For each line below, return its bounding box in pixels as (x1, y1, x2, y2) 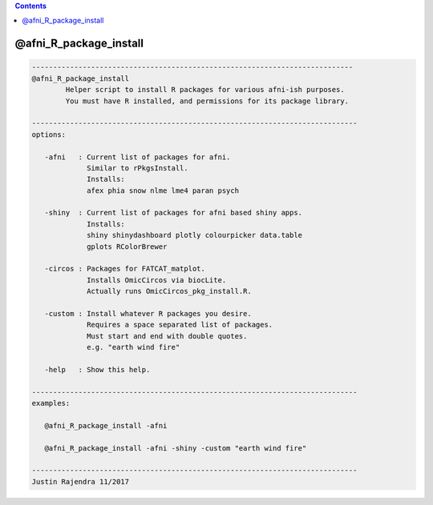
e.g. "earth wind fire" (87, 343, 180, 352)
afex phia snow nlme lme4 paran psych (87, 186, 240, 195)
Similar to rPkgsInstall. (87, 163, 188, 172)
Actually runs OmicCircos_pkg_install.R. (87, 287, 252, 296)
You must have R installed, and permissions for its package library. (65, 96, 349, 106)
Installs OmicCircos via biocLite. (87, 275, 227, 284)
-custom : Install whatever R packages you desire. (44, 309, 252, 318)
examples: (31, 399, 71, 408)
